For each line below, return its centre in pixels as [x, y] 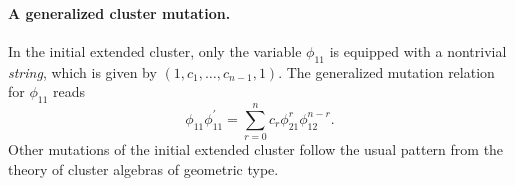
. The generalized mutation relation [386, 71]
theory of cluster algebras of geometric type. [143, 168]
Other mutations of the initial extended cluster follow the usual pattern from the [256, 149]
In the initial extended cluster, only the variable [155, 50]
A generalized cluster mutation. [119, 12]
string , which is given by [82, 71]
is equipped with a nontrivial [418, 50]
